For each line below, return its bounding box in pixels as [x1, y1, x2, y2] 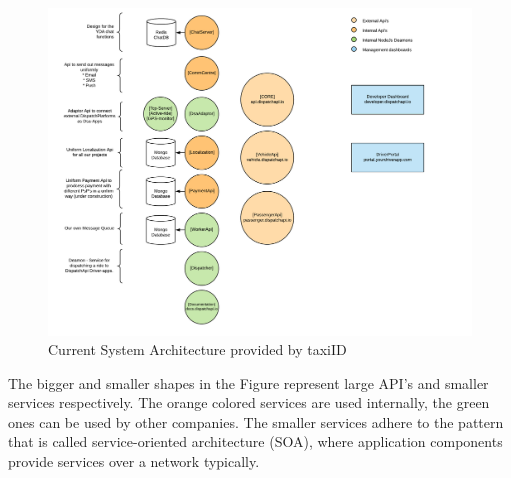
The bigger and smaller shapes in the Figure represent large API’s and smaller [8, 372, 489, 393]
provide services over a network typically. [8, 451, 260, 472]
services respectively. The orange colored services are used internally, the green [8, 392, 490, 413]
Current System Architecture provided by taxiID [48, 339, 347, 360]
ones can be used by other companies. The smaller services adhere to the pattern [8, 411, 504, 432]
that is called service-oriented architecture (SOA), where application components [8, 431, 503, 452]
